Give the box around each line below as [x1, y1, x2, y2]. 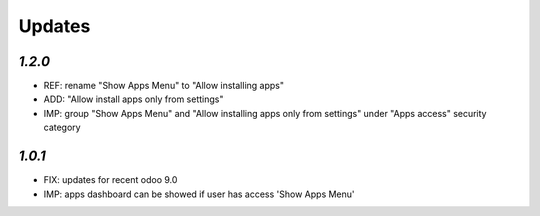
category [43, 121, 81, 134]
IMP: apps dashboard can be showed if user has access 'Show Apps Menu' [43, 188, 355, 200]
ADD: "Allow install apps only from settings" [43, 93, 224, 105]
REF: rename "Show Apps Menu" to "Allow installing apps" [43, 80, 285, 92]
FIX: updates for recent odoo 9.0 [43, 174, 178, 186]
